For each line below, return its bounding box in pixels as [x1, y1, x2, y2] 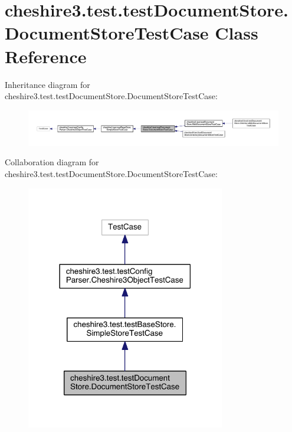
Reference [5, 44, 87, 68]
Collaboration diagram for [5, 156, 99, 168]
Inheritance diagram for [5, 78, 90, 90]
